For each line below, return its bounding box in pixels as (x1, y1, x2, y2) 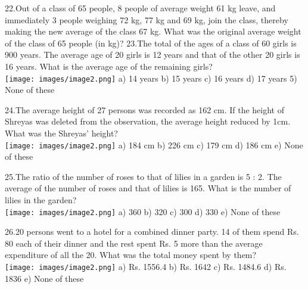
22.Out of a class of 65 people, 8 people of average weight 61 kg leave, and (5, 2, 276, 14)
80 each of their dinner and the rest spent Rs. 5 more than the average (5, 237, 263, 249)
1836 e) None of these (5, 272, 84, 284)
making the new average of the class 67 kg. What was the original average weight (5, 25, 301, 38)
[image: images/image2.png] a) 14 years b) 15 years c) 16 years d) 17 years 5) (5, 72, 297, 84)
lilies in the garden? (5, 194, 77, 206)
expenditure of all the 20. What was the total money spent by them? (5, 248, 257, 261)
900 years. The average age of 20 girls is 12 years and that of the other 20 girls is (5, 48, 300, 61)
